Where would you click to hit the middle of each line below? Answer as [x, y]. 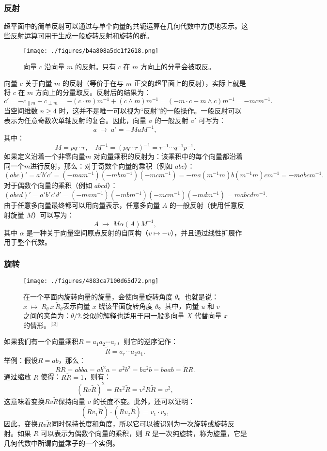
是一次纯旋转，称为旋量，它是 [199, 433]
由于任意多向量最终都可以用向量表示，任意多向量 [82, 205]
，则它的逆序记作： [147, 341]
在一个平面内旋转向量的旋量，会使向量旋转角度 [98, 296]
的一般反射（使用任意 [203, 205]
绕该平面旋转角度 [126, 306]
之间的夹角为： [47, 316]
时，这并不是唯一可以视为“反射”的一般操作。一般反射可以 [150, 111]
